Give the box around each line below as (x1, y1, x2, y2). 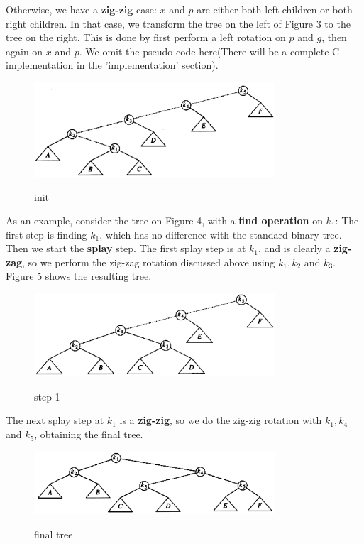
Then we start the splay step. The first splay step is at (6, 241, 246, 256)
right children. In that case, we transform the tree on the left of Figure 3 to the (6, 16, 351, 31)
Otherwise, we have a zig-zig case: (6, 2, 157, 16)
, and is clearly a (258, 241, 331, 256)
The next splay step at (6, 413, 104, 428)
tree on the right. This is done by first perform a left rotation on (6, 30, 286, 45)
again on (6, 43, 43, 58)
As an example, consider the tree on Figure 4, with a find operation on (6, 213, 323, 228)
